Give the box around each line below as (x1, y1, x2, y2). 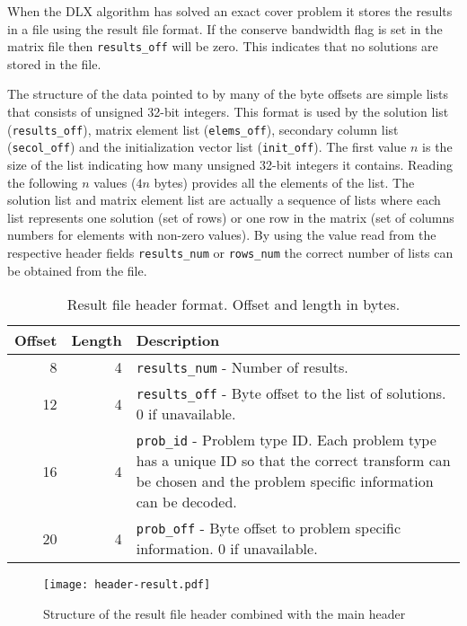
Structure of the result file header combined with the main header (43, 604, 406, 622)
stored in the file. (7, 54, 101, 73)
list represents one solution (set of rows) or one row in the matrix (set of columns (7, 207, 454, 226)
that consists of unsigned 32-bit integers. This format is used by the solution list (7, 102, 449, 121)
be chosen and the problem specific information (136, 471, 434, 492)
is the (422, 137, 453, 156)
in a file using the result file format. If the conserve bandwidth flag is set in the (7, 19, 443, 38)
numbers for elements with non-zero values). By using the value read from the (7, 225, 436, 244)
